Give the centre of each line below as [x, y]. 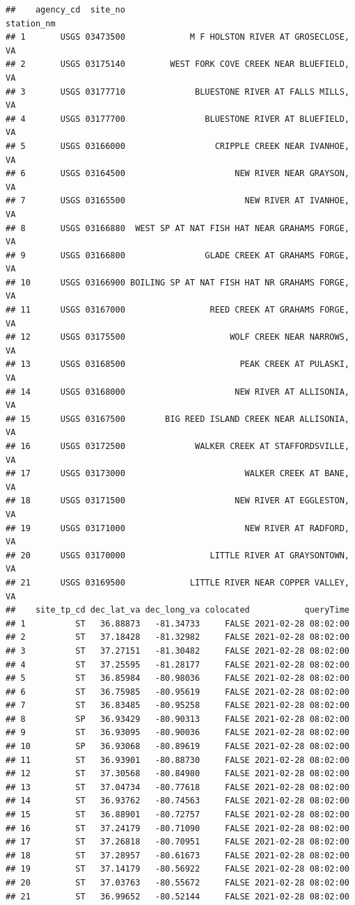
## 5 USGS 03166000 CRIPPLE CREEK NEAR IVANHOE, [177, 146]
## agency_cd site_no [65, 10]
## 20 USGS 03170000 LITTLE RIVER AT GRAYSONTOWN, [177, 555]
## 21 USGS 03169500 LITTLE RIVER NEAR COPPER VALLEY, [177, 582]
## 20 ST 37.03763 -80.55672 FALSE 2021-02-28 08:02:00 [177, 883]
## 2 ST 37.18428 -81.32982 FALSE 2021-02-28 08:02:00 [177, 637]
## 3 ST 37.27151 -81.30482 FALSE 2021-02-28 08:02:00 [177, 651]
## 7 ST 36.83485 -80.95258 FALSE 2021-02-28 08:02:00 [177, 706]
